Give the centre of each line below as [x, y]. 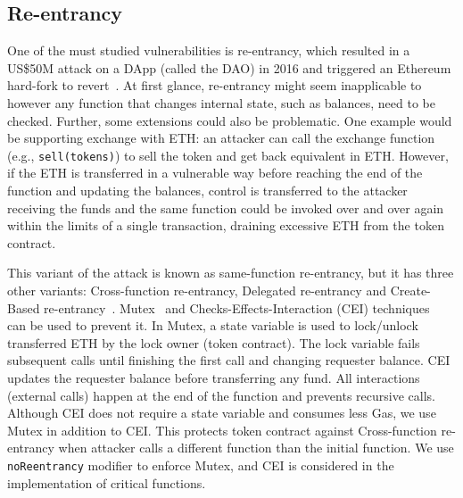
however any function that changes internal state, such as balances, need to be [221, 102]
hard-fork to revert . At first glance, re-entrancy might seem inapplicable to [215, 85]
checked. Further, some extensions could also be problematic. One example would [230, 120]
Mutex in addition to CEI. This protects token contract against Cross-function [222, 430]
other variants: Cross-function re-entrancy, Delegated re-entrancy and [197, 290]
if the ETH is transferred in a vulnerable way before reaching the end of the [215, 173]
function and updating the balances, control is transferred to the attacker [207, 191]
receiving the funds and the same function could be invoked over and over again [226, 207]
